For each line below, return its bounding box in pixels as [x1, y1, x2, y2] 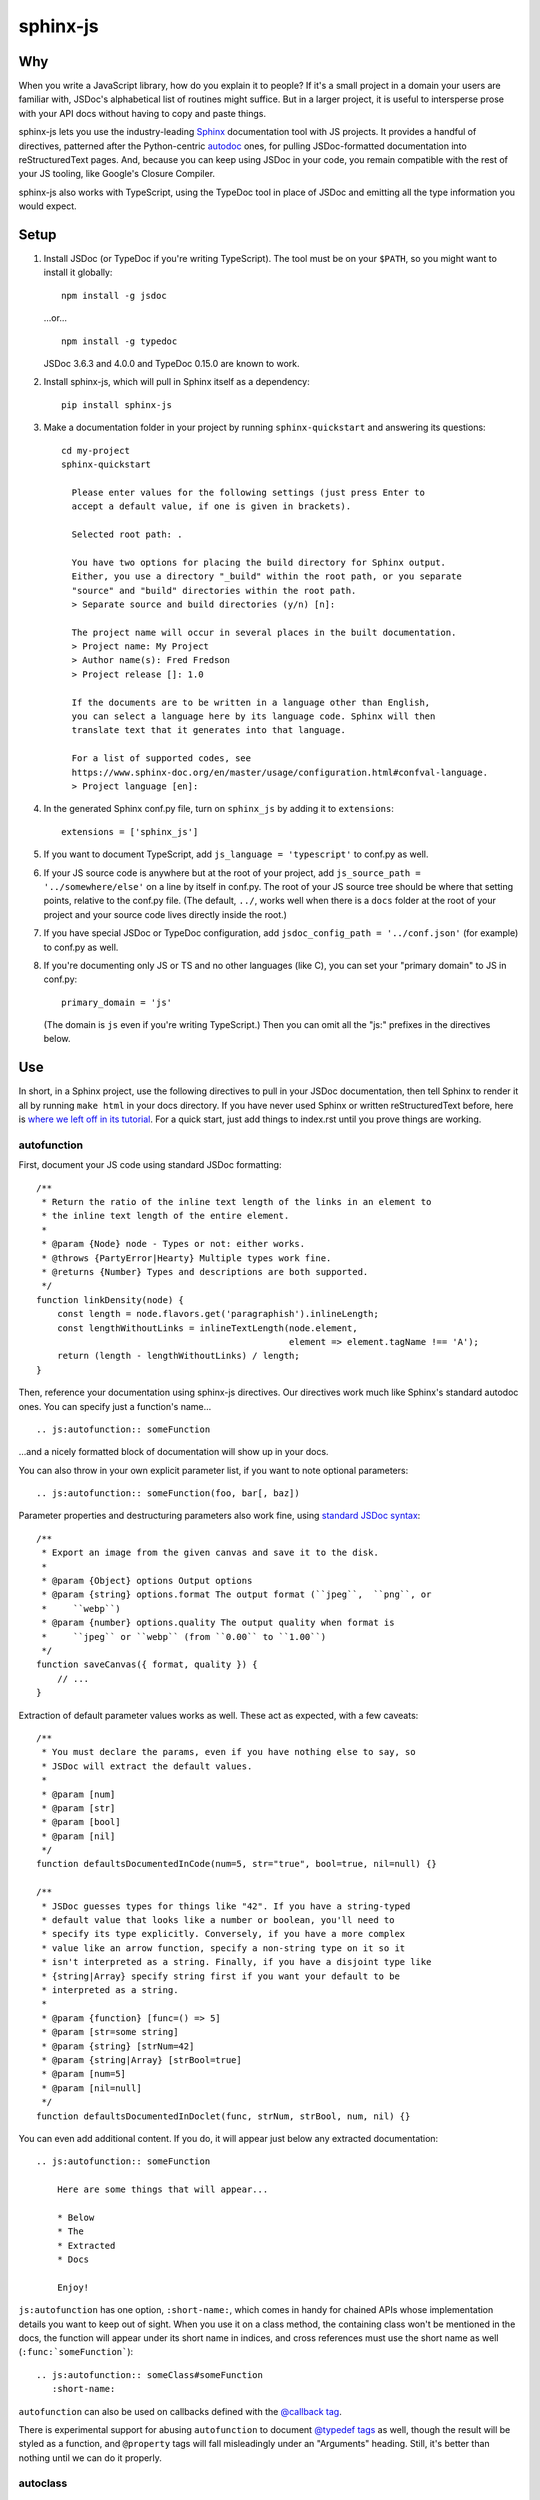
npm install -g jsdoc [61, 290, 167, 301]
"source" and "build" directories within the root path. [71, 585, 357, 596]
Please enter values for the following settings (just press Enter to [71, 486, 425, 498]
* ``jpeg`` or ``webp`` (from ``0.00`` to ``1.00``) [41, 1631, 327, 1642]
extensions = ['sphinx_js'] [61, 826, 199, 837]
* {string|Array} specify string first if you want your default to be [41, 1970, 400, 1982]
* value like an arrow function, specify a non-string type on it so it [41, 1942, 406, 1954]
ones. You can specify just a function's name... [18, 1400, 212, 1412]
